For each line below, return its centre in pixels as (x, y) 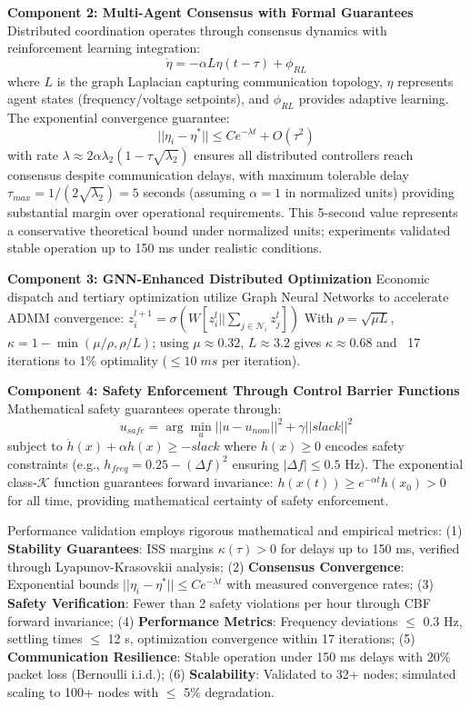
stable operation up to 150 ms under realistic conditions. (165, 248)
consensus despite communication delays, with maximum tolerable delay (208, 174)
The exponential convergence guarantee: (119, 117)
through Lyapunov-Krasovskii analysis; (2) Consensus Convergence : (206, 566)
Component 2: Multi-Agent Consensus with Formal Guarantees (210, 12)
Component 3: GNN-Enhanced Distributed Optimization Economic (219, 278)
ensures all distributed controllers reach (304, 154)
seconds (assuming (194, 192)
